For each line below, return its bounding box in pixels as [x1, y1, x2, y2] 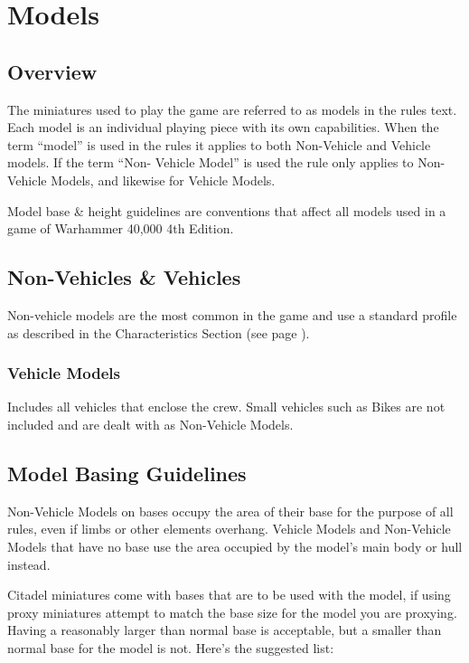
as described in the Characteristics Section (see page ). [7, 323, 310, 342]
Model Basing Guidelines [7, 459, 247, 487]
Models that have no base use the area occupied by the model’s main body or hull [7, 536, 463, 555]
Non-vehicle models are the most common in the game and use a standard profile [7, 305, 457, 324]
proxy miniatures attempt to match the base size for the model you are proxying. [7, 602, 457, 621]
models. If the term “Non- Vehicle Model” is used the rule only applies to [7, 153, 414, 172]
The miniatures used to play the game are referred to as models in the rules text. [7, 99, 457, 118]
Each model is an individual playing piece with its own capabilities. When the [7, 118, 439, 137]
